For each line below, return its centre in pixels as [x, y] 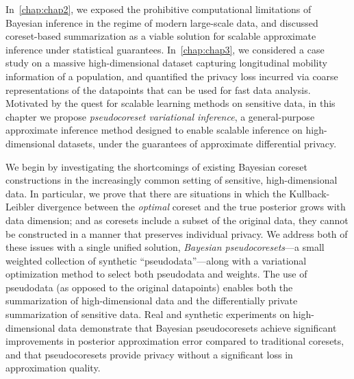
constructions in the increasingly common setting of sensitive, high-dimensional [172, 180]
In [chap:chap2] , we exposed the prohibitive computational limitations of [159, 9]
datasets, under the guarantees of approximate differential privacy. [198, 143]
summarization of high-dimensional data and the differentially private [152, 301]
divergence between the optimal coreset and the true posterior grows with [191, 207]
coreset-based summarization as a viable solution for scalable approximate [161, 36]
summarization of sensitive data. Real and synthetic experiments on [148, 314]
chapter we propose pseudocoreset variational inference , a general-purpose [160, 116]
